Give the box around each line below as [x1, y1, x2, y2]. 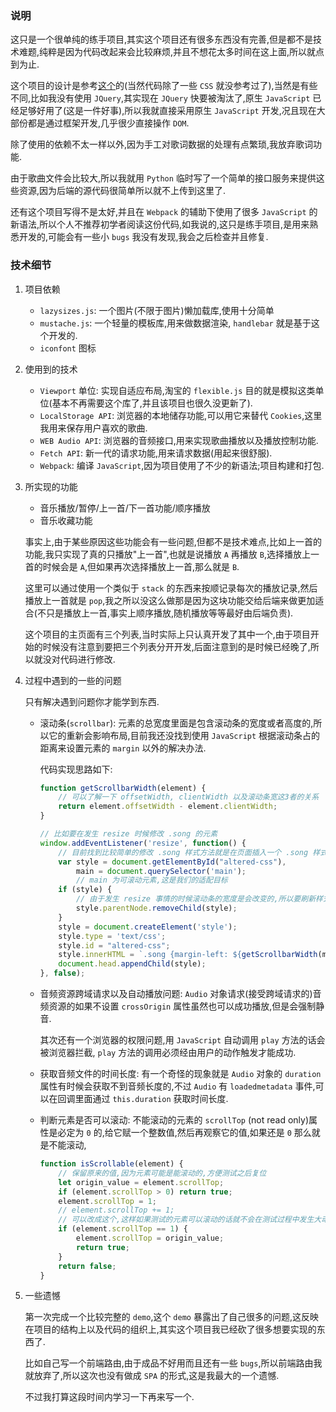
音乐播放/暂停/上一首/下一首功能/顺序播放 [39, 502, 211, 514]
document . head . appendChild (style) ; [58, 959, 207, 969]
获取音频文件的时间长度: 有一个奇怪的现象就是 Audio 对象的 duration [39, 1068, 322, 1080]
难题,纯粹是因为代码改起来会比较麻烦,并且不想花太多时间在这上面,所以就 [18, 46, 317, 58]
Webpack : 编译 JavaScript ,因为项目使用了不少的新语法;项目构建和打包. [39, 459, 325, 471]
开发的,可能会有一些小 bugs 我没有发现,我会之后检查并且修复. [18, 231, 269, 243]
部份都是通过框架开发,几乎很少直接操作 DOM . [10, 117, 190, 129]
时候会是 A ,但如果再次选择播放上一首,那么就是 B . [42, 560, 240, 572]
